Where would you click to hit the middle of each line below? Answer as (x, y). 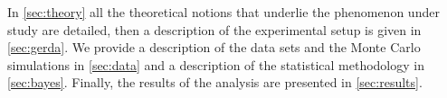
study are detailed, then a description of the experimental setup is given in (214, 29)
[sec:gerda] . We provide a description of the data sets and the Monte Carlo (214, 47)
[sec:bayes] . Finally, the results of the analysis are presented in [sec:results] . (215, 82)
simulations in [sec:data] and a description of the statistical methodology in (216, 64)
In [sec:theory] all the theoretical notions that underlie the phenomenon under (223, 12)
